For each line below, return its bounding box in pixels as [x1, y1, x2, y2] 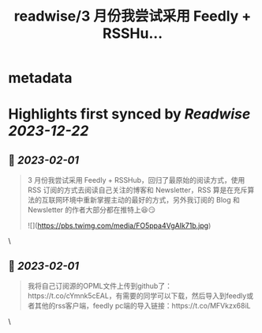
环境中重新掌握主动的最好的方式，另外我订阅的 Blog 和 [62, 195, 241, 205]
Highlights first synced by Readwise [8, 105, 251, 123]
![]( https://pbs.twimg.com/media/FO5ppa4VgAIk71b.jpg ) [27, 221, 211, 230]
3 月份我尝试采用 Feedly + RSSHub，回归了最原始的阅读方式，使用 [27, 176, 245, 185]
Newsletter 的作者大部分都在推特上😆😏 [27, 205, 156, 214]
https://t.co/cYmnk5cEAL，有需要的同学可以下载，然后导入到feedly [27, 291, 247, 301]
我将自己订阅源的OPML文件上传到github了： [27, 282, 172, 290]
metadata [8, 69, 73, 87]
